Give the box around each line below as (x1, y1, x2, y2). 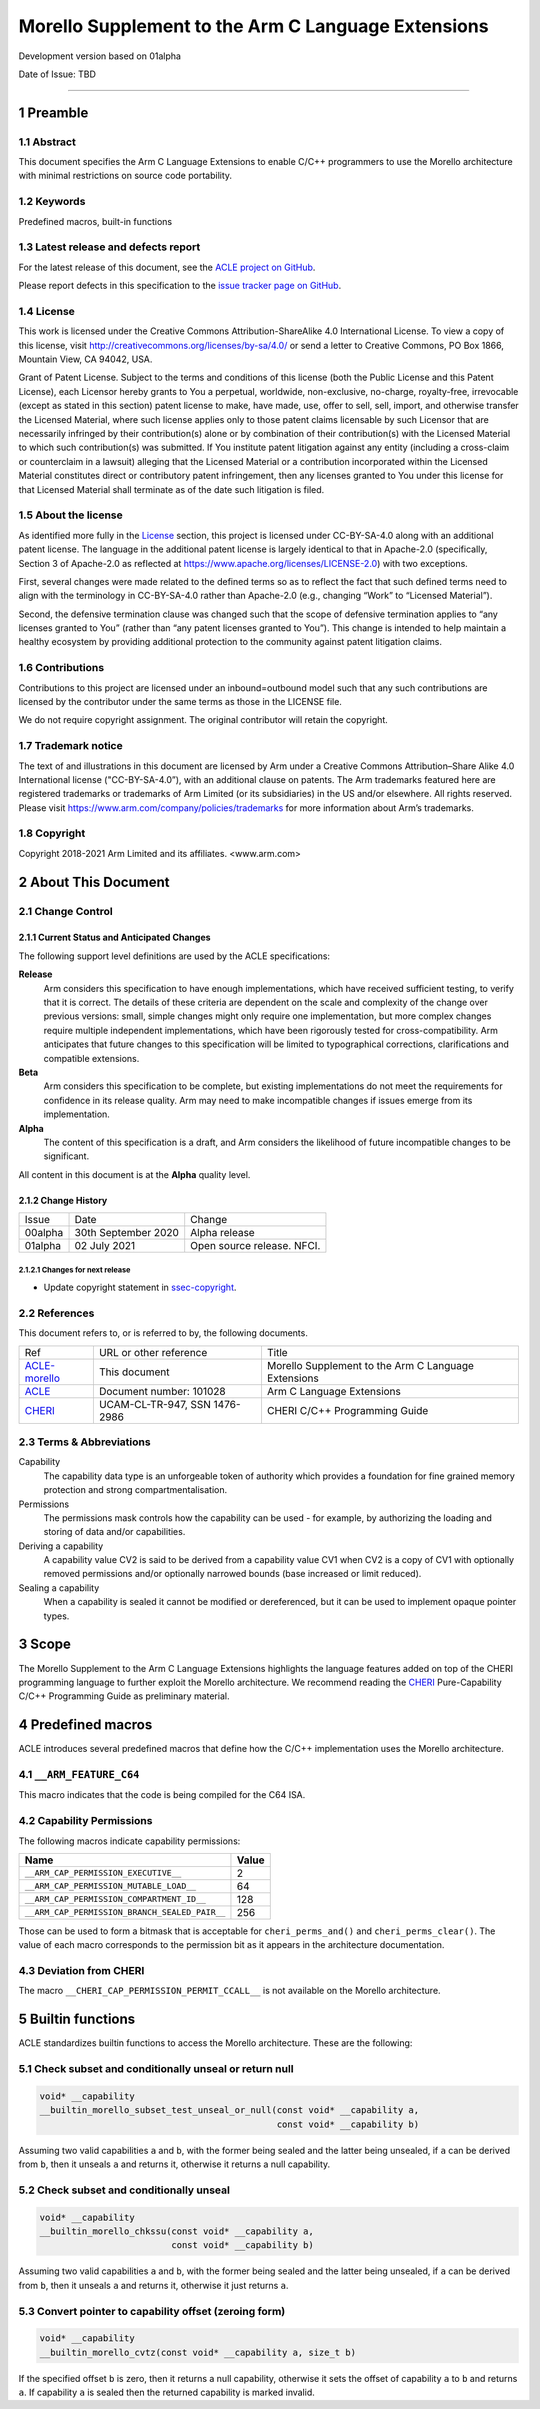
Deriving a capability (18, 1540, 104, 1552)
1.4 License (18, 304, 75, 318)
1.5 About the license (18, 508, 124, 522)
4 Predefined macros (18, 1716, 153, 1734)
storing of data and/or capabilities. (43, 1526, 186, 1538)
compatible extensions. (43, 1052, 140, 1064)
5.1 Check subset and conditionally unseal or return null (18, 2062, 294, 2076)
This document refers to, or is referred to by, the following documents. (18, 1327, 309, 1339)
